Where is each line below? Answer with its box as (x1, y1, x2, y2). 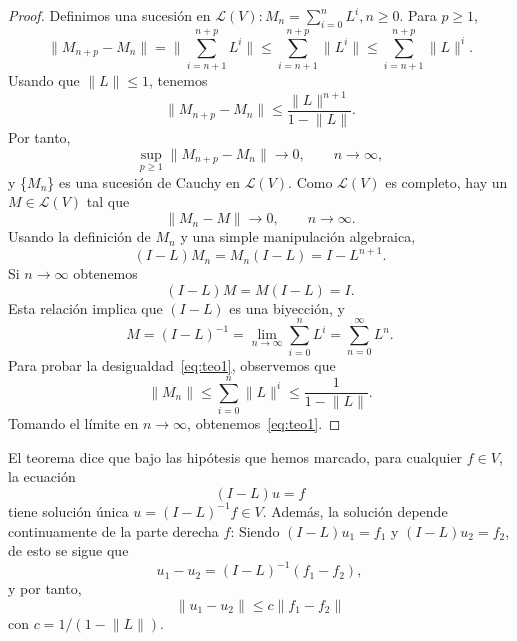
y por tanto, (8, 578, 82, 599)
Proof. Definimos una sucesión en (8, 5, 211, 25)
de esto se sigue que (8, 540, 129, 561)
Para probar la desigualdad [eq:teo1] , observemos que (8, 355, 336, 376)
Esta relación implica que (8, 297, 163, 318)
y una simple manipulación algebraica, (180, 226, 416, 247)
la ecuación (8, 466, 76, 487)
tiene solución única (8, 500, 129, 521)
